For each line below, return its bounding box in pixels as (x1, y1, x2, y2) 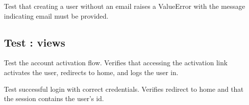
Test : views (4, 34, 66, 50)
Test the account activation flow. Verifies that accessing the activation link (4, 57, 228, 68)
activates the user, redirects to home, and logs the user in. (4, 67, 178, 77)
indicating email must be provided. (4, 10, 109, 21)
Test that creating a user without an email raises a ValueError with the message (4, 1, 246, 11)
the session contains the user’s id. (4, 93, 104, 104)
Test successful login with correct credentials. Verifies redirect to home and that (4, 83, 244, 94)
